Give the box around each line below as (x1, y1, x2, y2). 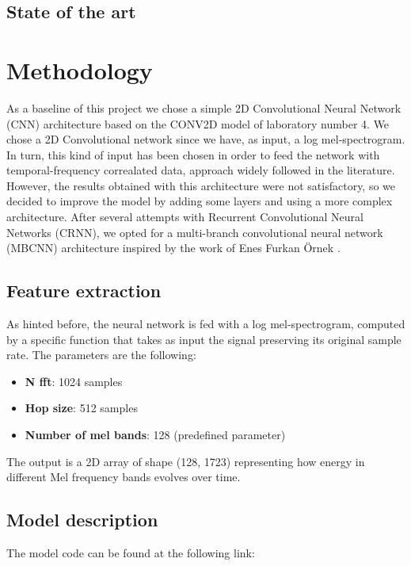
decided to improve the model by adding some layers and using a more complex (6, 193, 393, 209)
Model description (6, 507, 158, 532)
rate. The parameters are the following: (6, 346, 196, 363)
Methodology (6, 53, 153, 86)
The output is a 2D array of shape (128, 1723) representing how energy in (6, 453, 365, 469)
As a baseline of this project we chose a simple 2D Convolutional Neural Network (6, 99, 401, 116)
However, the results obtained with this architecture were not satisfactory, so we (6, 177, 396, 193)
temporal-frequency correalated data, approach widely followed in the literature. (6, 162, 395, 178)
